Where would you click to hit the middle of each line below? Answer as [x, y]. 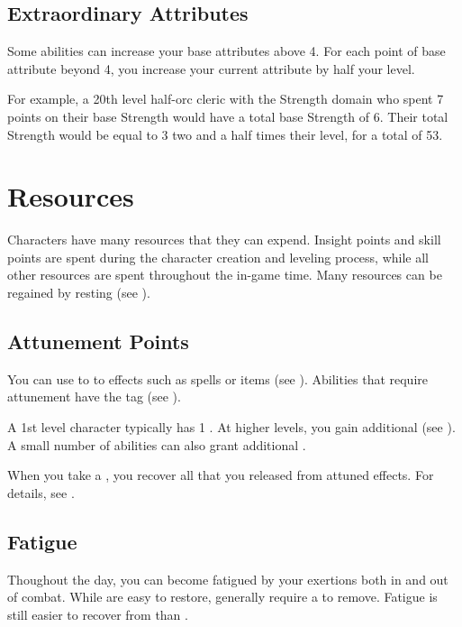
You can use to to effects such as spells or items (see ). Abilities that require [217, 378]
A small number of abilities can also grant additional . [157, 444]
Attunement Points [98, 341]
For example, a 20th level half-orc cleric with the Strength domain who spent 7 [226, 99]
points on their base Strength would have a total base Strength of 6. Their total [228, 116]
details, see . [41, 492]
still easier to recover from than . [98, 614]
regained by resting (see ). [79, 293]
